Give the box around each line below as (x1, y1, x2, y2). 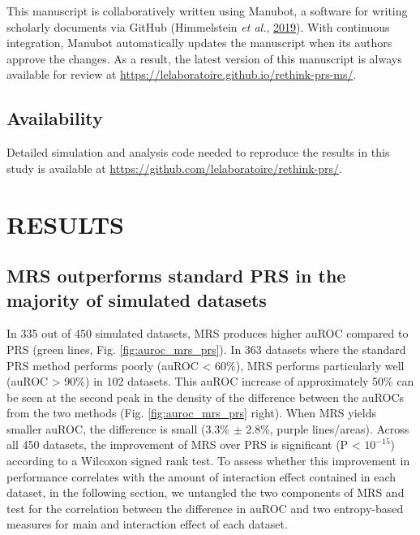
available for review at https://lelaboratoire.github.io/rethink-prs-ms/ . (6, 66, 357, 83)
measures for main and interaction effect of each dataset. (6, 516, 288, 533)
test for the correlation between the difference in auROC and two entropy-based (6, 499, 404, 516)
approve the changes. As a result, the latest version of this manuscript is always (6, 50, 402, 67)
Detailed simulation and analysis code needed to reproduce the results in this (6, 144, 390, 161)
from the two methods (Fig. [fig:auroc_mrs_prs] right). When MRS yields (6, 404, 376, 421)
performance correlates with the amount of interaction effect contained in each (6, 468, 396, 485)
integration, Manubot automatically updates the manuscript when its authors (6, 34, 392, 51)
